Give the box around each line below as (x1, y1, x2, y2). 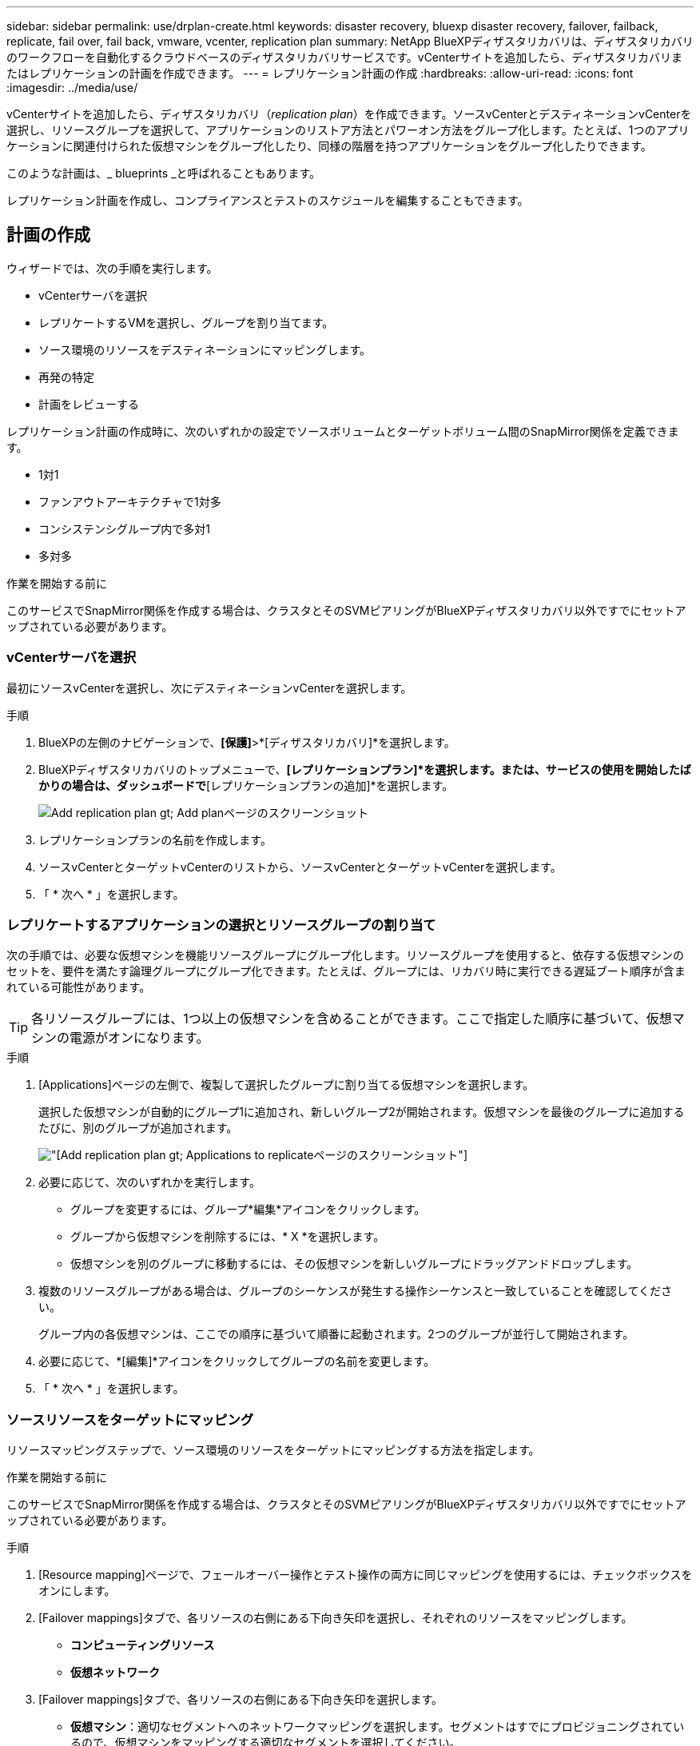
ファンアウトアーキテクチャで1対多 (38, 494, 221, 508)
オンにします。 (38, 1584, 116, 1598)
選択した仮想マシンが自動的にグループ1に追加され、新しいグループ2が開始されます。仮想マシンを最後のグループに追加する (38, 1105, 685, 1119)
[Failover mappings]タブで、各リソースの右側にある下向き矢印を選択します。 (38, 1692, 443, 1707)
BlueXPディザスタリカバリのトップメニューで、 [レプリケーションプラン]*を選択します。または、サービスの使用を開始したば (38, 762, 691, 776)
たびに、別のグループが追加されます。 (38, 1121, 238, 1135)
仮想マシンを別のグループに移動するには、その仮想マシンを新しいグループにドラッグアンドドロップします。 (70, 1257, 638, 1271)
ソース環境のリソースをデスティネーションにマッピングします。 (38, 342, 372, 357)
